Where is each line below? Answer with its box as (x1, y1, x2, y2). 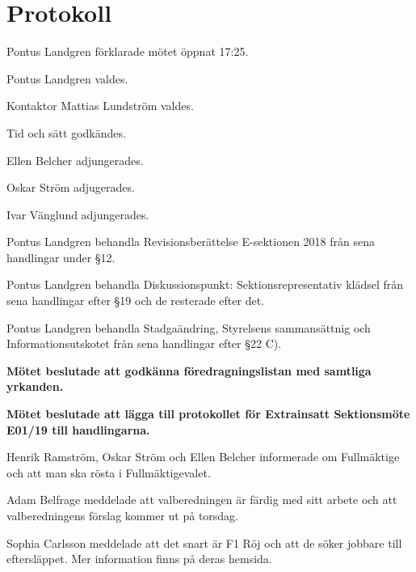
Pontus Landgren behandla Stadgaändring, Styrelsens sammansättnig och (6, 319, 371, 336)
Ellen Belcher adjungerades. (6, 151, 144, 168)
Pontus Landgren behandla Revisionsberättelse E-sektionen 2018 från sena (6, 233, 375, 250)
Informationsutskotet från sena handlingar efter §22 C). (6, 335, 282, 352)
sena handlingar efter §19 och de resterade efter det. (6, 292, 265, 309)
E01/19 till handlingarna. (6, 421, 150, 438)
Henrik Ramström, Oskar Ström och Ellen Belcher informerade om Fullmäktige (6, 448, 400, 465)
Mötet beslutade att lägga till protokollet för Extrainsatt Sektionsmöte (6, 405, 410, 422)
